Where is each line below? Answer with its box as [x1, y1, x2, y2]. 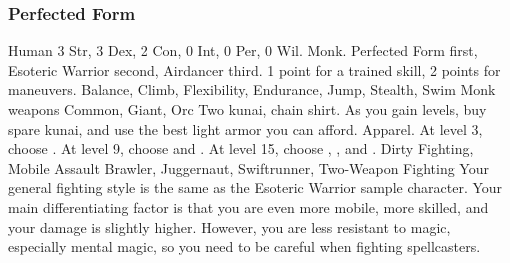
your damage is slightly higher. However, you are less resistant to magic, [8, 216, 451, 237]
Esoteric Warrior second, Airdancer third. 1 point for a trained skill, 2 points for [8, 59, 501, 80]
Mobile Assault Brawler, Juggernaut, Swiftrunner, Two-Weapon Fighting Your [8, 157, 489, 178]
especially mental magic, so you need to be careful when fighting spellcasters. [8, 236, 481, 257]
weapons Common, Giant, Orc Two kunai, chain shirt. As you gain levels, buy [8, 99, 487, 119]
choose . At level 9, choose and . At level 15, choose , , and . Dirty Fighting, [8, 138, 474, 159]
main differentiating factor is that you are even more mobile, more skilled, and [8, 196, 489, 217]
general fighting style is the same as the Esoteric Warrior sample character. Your [8, 177, 503, 198]
